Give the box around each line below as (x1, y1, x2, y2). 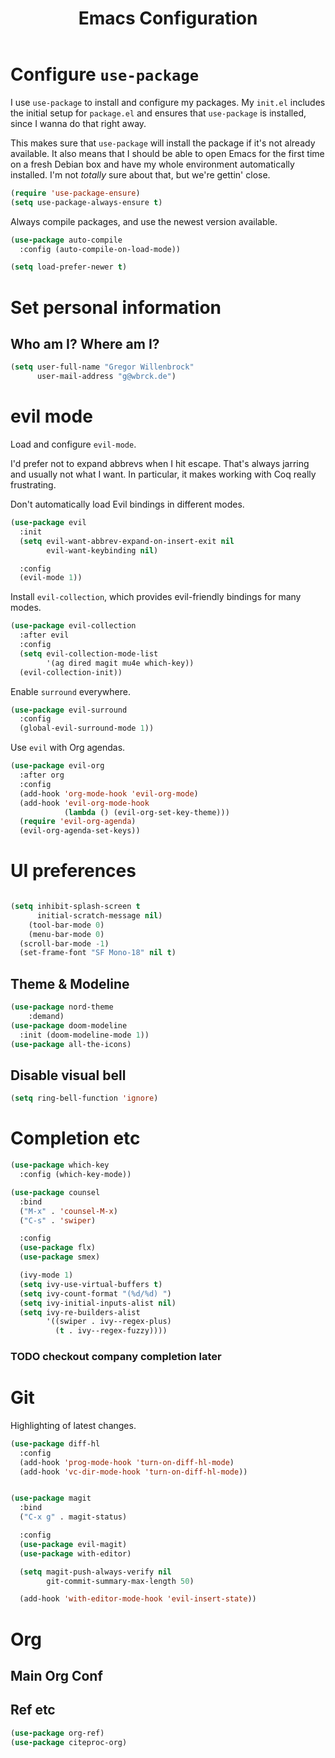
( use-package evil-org (10, 761, 105, 771)
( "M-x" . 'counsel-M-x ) (19, 1206, 118, 1216)
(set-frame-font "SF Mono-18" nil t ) (19, 948, 177, 958)
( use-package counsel (10, 1187, 101, 1197)
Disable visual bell (10, 1067, 127, 1084)
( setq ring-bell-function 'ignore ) (10, 1093, 159, 1104)
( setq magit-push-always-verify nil (19, 1567, 172, 1577)
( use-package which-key (10, 1160, 110, 1171)
